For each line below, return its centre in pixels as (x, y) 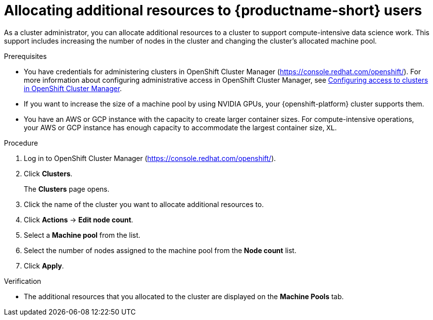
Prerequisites (25, 56)
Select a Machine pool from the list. (82, 235)
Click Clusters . (48, 173)
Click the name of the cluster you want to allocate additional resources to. (144, 204)
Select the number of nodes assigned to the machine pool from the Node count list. (160, 250)
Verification (23, 281)
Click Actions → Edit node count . (79, 219)
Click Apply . (44, 266)
